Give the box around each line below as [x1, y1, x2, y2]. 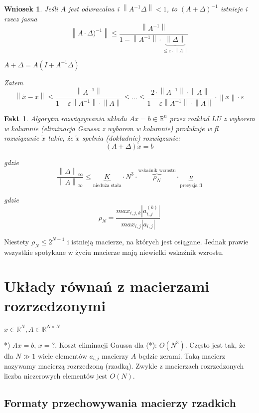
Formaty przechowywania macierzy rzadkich [4, 395, 236, 410]
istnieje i [220, 3, 248, 13]
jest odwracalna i [68, 3, 120, 13]
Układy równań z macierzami [4, 276, 210, 296]
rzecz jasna [4, 13, 37, 23]
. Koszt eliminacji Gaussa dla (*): [55, 339, 157, 350]
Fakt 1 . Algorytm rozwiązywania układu [4, 113, 127, 123]
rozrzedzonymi [4, 295, 106, 316]
